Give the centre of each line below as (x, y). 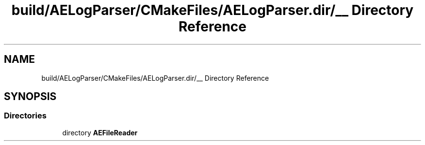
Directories (25, 116)
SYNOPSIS (30, 97)
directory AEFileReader (100, 132)
